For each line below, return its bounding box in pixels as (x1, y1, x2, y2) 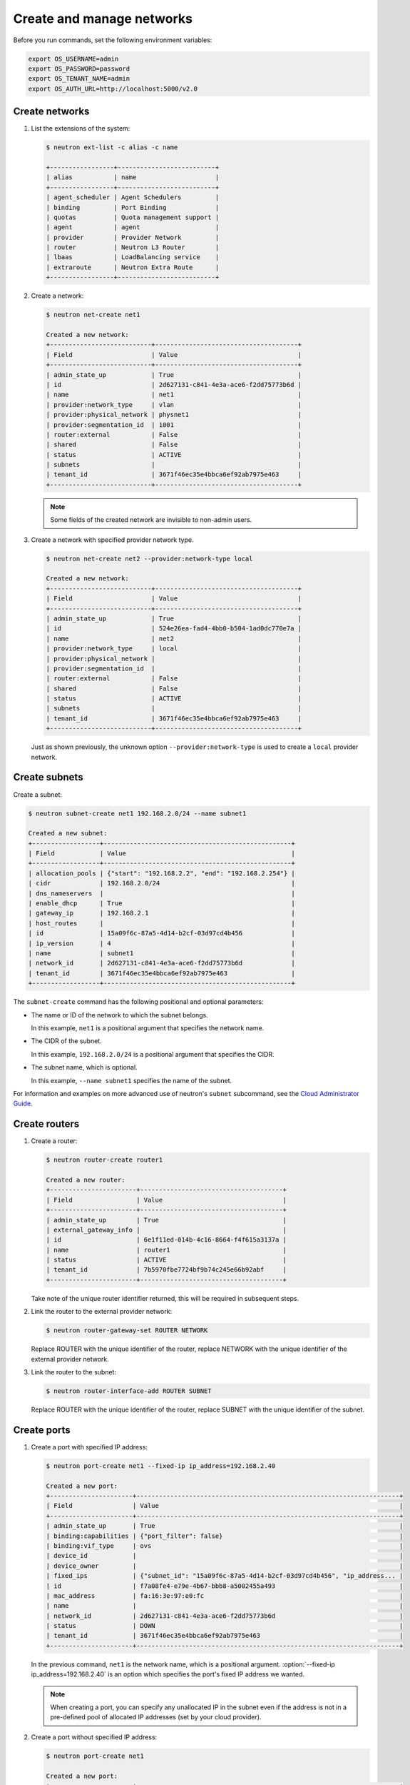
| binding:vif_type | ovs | (46, 1542, 404, 1549)
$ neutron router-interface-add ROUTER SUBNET (46, 1387, 212, 1395)
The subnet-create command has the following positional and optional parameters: (13, 997, 264, 1006)
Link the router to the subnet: (31, 1367, 117, 1376)
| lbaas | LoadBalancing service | (46, 253, 220, 261)
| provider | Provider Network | (46, 233, 220, 241)
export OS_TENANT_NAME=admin (28, 75, 130, 83)
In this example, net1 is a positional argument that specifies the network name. (31, 1023, 265, 1032)
